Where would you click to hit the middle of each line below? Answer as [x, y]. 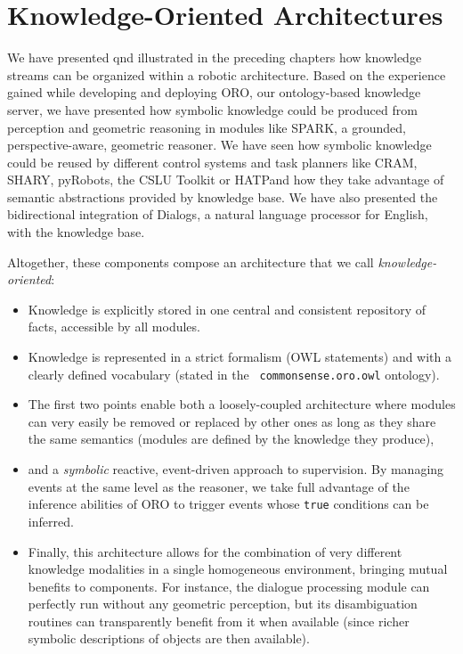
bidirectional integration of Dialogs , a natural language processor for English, [218, 214]
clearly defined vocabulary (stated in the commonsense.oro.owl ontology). [234, 374]
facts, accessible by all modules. [114, 327]
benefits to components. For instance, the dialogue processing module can [229, 586]
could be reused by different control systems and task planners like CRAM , [212, 162]
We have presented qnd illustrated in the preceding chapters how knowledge [215, 57]
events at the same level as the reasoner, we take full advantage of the [219, 486]
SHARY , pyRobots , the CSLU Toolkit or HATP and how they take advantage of [226, 180]
